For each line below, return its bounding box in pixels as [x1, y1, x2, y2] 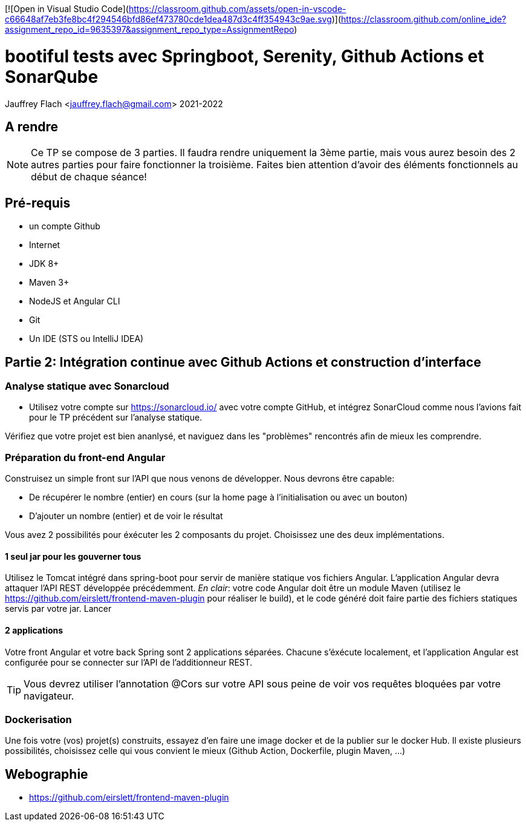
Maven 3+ [29, 277, 70, 288]
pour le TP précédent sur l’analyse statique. [29, 412, 203, 423]
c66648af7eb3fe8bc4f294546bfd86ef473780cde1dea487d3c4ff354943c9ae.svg [5, 14, 332, 24]
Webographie [5, 766, 88, 782]
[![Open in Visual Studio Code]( [5, 4, 129, 14]
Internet [29, 240, 60, 251]
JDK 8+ [29, 258, 59, 269]
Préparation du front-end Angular [5, 451, 166, 464]
